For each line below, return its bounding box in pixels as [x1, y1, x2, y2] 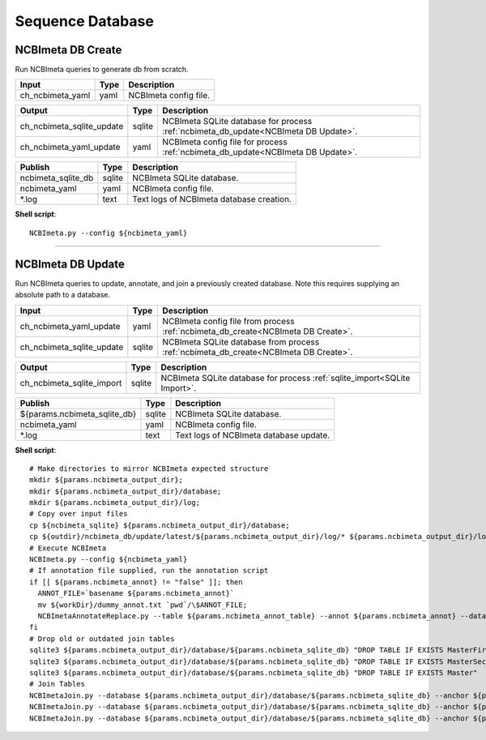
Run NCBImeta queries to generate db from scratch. [15, 65, 190, 75]
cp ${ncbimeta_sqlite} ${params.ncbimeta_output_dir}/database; [29, 520, 291, 530]
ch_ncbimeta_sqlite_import [19, 377, 122, 388]
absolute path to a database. [15, 290, 111, 300]
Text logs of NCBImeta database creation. [132, 194, 292, 205]
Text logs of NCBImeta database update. [175, 430, 330, 441]
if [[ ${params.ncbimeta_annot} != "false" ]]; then [29, 577, 243, 587]
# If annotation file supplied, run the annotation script [29, 566, 269, 575]
